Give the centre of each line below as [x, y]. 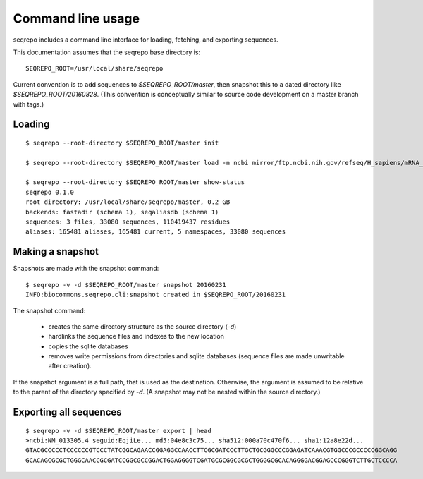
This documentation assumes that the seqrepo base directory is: [107, 52]
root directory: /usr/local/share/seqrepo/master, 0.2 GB [128, 202]
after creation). [70, 366]
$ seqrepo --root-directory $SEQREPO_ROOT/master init [122, 143]
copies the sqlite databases [88, 346]
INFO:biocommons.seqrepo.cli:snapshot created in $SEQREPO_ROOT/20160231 [156, 295]
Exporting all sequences [68, 412]
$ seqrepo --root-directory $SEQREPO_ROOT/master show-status [135, 182]
